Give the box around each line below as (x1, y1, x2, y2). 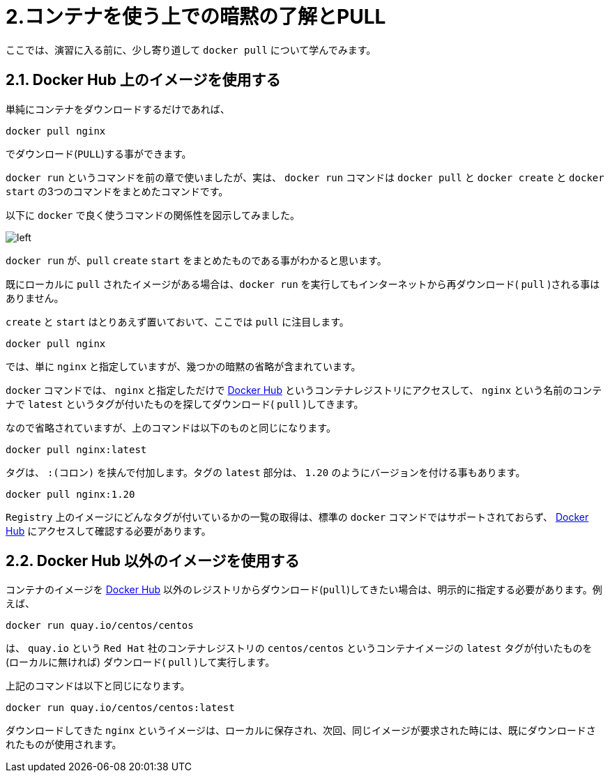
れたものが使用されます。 (6, 738, 122, 751)
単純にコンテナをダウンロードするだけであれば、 (6, 102, 230, 115)
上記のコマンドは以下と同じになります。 (6, 680, 190, 692)
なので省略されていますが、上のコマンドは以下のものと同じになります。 (6, 421, 336, 434)
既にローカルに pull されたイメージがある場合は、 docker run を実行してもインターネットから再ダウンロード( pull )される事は (6, 277, 600, 290)
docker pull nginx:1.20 (6, 488, 135, 500)
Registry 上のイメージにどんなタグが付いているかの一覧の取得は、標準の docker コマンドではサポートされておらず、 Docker (6, 510, 589, 523)
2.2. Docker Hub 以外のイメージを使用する (6, 552, 300, 570)
